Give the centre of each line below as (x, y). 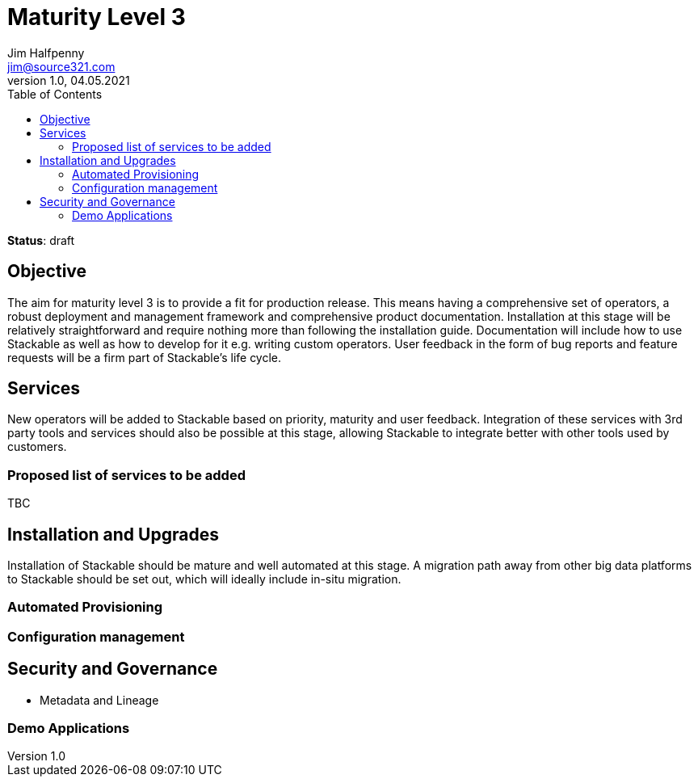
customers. (37, 447)
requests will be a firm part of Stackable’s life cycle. (145, 357)
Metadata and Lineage (99, 700)
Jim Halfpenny (46, 53)
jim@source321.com (61, 66)
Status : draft (41, 240)
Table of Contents (55, 94)
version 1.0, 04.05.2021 (69, 80)
